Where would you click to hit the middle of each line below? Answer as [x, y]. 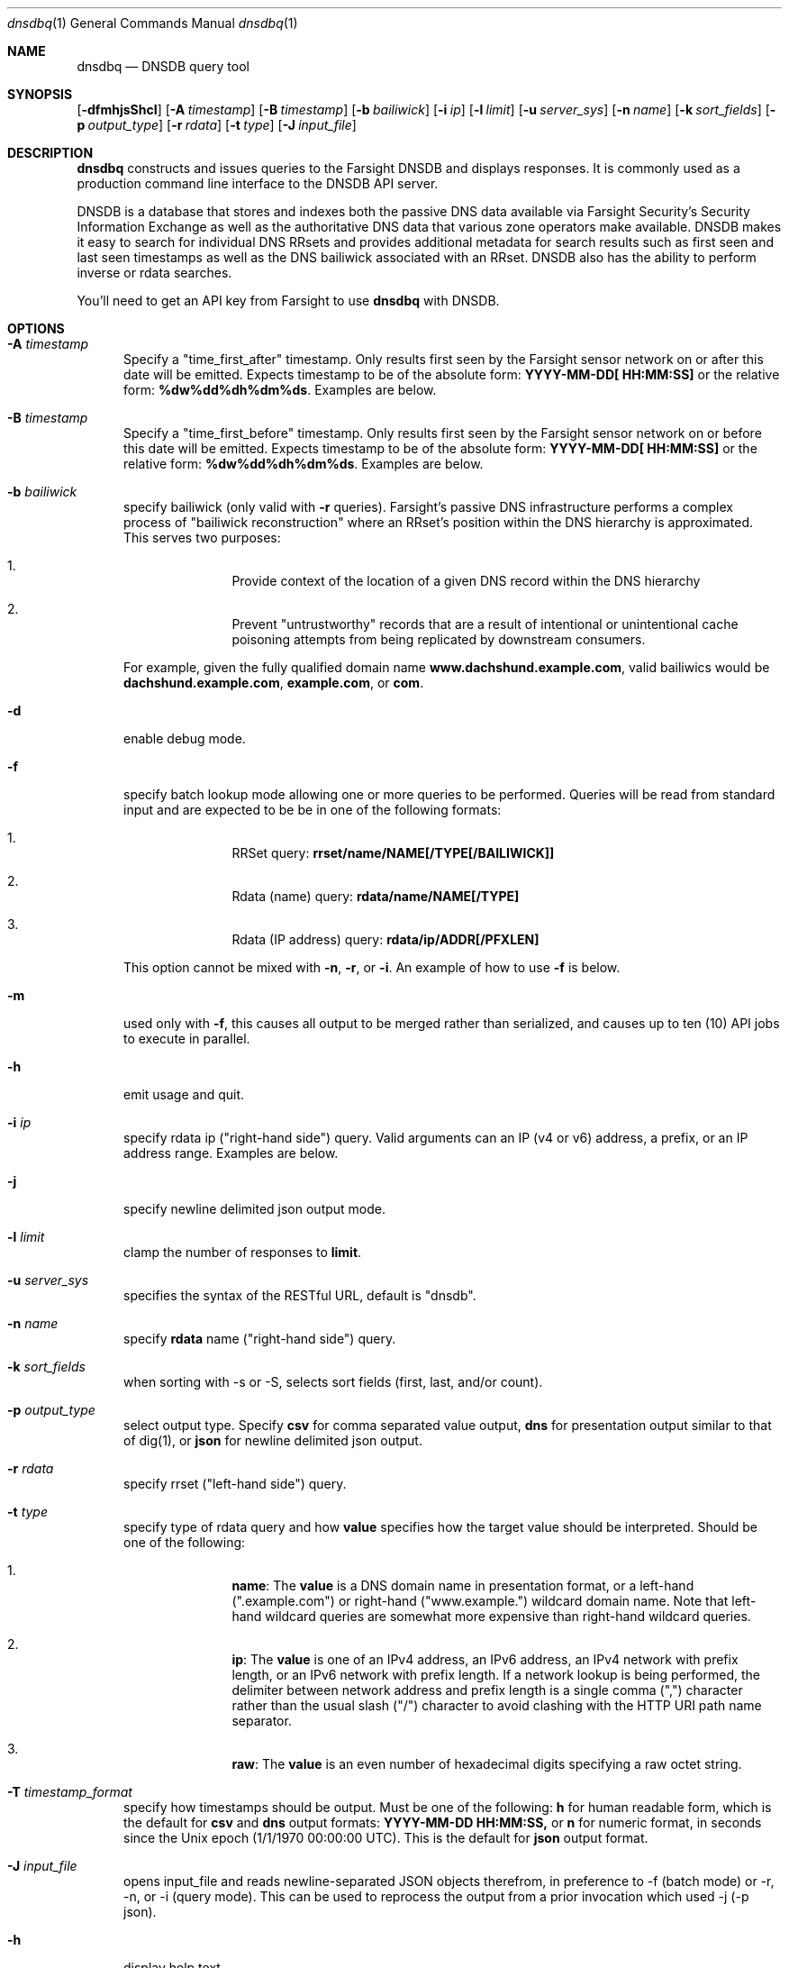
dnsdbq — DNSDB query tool [163, 66]
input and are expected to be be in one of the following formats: [313, 810]
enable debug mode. [185, 738]
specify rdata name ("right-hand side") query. [260, 1339]
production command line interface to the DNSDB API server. [258, 183]
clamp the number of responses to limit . [243, 1252]
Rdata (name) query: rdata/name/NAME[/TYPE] [376, 896]
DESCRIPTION [50, 153]
